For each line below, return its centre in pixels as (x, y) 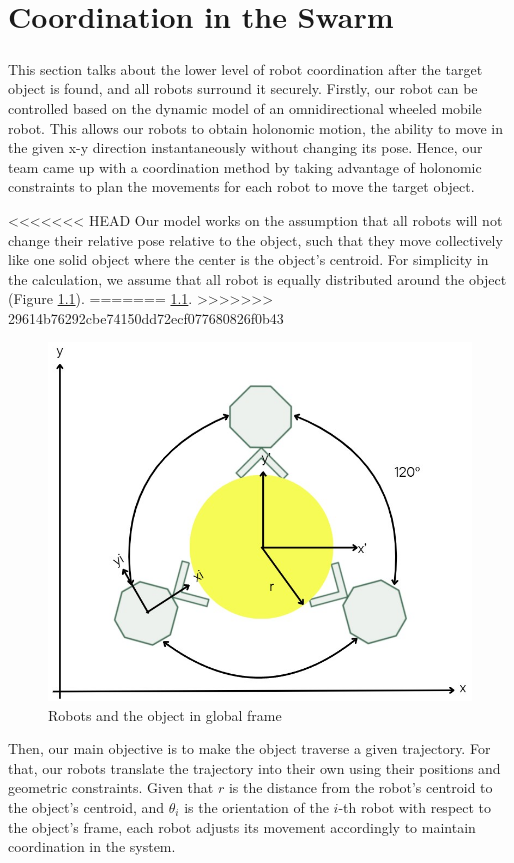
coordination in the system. (92, 846)
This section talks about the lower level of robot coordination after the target (245, 68)
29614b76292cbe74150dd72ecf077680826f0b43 (146, 317)
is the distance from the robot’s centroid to (360, 787)
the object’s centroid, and (86, 807)
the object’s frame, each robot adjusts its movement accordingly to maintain (242, 826)
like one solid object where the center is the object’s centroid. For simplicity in (248, 259)
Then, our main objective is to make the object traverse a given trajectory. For (249, 748)
